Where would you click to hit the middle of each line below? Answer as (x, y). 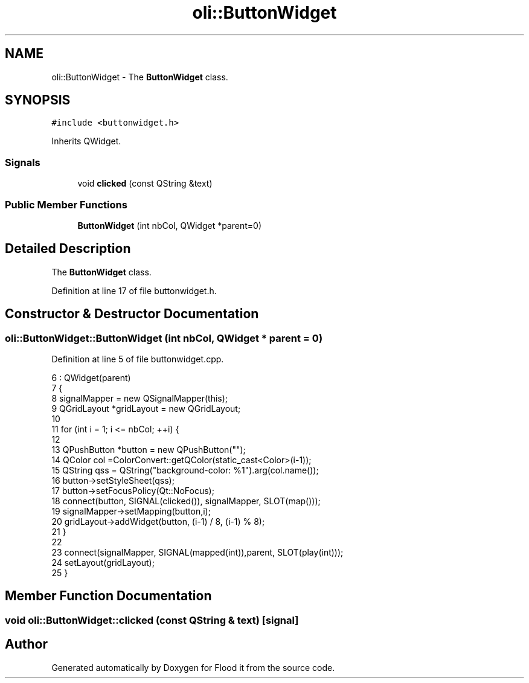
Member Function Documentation (108, 596)
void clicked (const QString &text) (145, 184)
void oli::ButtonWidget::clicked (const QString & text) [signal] (152, 620)
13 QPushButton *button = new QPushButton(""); (149, 450)
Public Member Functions (66, 204)
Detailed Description (68, 249)
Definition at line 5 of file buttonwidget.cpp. (138, 359)
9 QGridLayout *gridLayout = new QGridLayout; (146, 409)
